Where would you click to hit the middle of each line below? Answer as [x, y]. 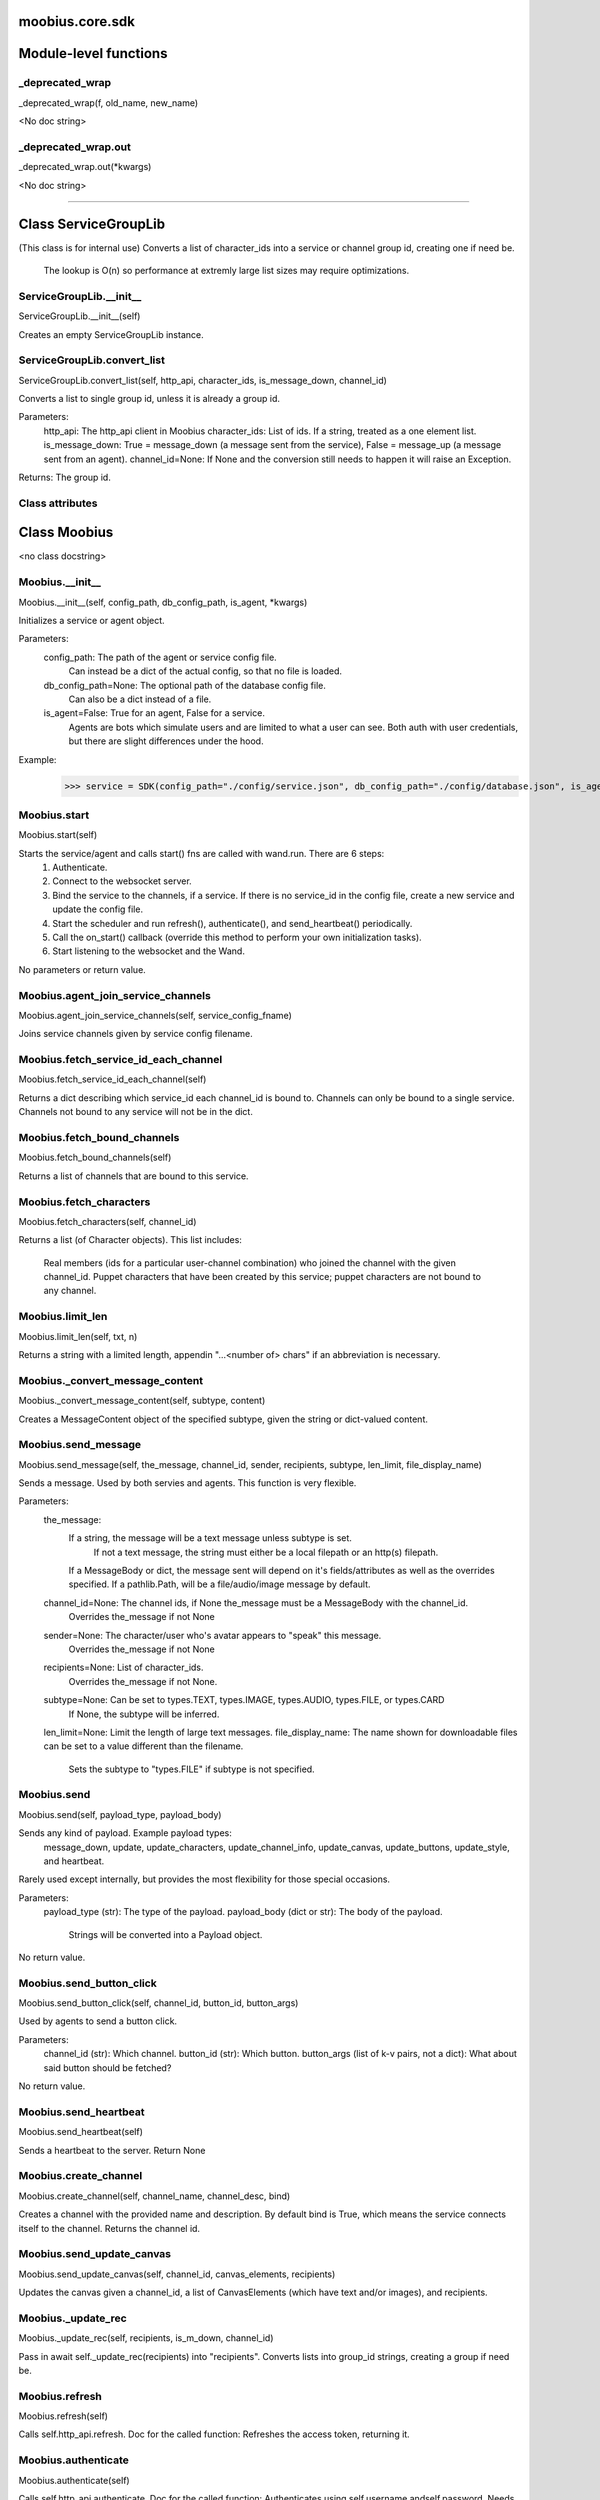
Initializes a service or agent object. [91, 621]
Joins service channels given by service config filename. [136, 1034]
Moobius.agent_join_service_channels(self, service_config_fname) [155, 1015]
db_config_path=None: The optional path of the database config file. [185, 685]
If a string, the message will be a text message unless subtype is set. [210, 1538]
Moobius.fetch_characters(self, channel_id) [107, 1221]
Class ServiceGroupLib [91, 223]
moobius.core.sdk [76, 21]
